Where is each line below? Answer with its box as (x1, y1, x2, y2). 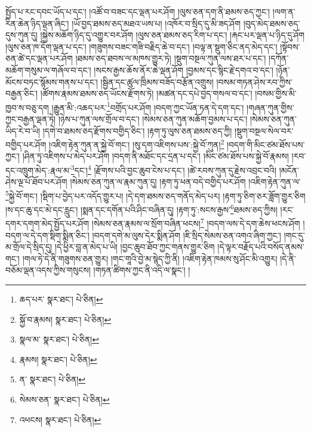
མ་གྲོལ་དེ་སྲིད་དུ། (5, 240, 53, 253)
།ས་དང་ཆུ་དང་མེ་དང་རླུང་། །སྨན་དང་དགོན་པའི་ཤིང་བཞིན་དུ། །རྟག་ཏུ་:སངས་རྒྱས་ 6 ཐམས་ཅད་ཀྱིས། (5, 202, 278, 215)
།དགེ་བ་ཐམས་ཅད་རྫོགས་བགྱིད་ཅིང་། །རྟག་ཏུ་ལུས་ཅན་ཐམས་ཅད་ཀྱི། (42, 124, 232, 137)
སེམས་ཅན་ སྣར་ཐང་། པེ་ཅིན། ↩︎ (19, 393, 110, 405)
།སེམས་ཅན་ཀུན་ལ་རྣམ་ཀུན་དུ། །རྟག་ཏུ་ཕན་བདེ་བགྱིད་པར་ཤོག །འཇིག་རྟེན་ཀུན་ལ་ (70, 175, 301, 188)
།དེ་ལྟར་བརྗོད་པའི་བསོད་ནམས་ (217, 240, 304, 253)
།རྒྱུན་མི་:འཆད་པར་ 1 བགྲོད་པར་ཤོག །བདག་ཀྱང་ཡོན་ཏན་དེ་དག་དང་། (51, 99, 244, 113)
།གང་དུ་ (284, 229, 305, 241)
